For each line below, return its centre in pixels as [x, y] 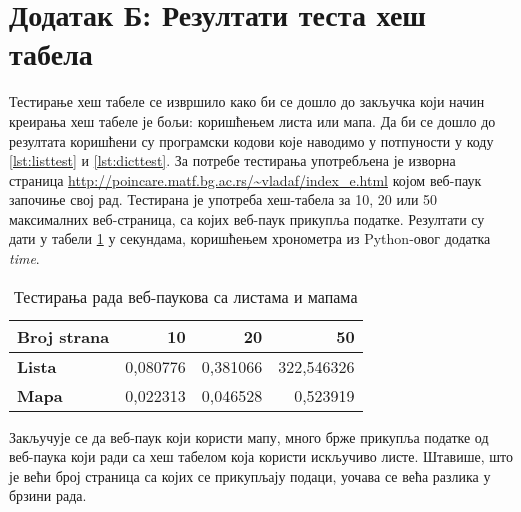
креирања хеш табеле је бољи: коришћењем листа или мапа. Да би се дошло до [252, 120]
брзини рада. [48, 495]
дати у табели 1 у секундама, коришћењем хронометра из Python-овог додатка [250, 238]
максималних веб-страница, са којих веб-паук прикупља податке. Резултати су [247, 218]
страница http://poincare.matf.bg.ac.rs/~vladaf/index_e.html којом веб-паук [245, 179]
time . [24, 258]
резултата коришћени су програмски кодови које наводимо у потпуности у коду [251, 140]
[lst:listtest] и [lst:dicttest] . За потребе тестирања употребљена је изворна [232, 160]
